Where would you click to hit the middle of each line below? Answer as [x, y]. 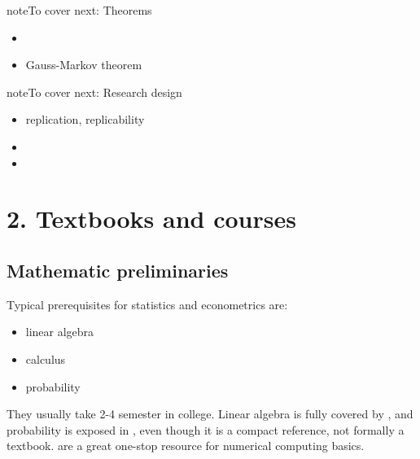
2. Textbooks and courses [151, 219]
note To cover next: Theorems [79, 10]
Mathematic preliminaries [118, 270]
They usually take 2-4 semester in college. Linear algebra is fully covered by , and [210, 414]
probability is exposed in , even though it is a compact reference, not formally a [206, 429]
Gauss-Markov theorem [84, 65]
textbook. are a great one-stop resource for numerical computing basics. [186, 446]
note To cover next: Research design [94, 92]
